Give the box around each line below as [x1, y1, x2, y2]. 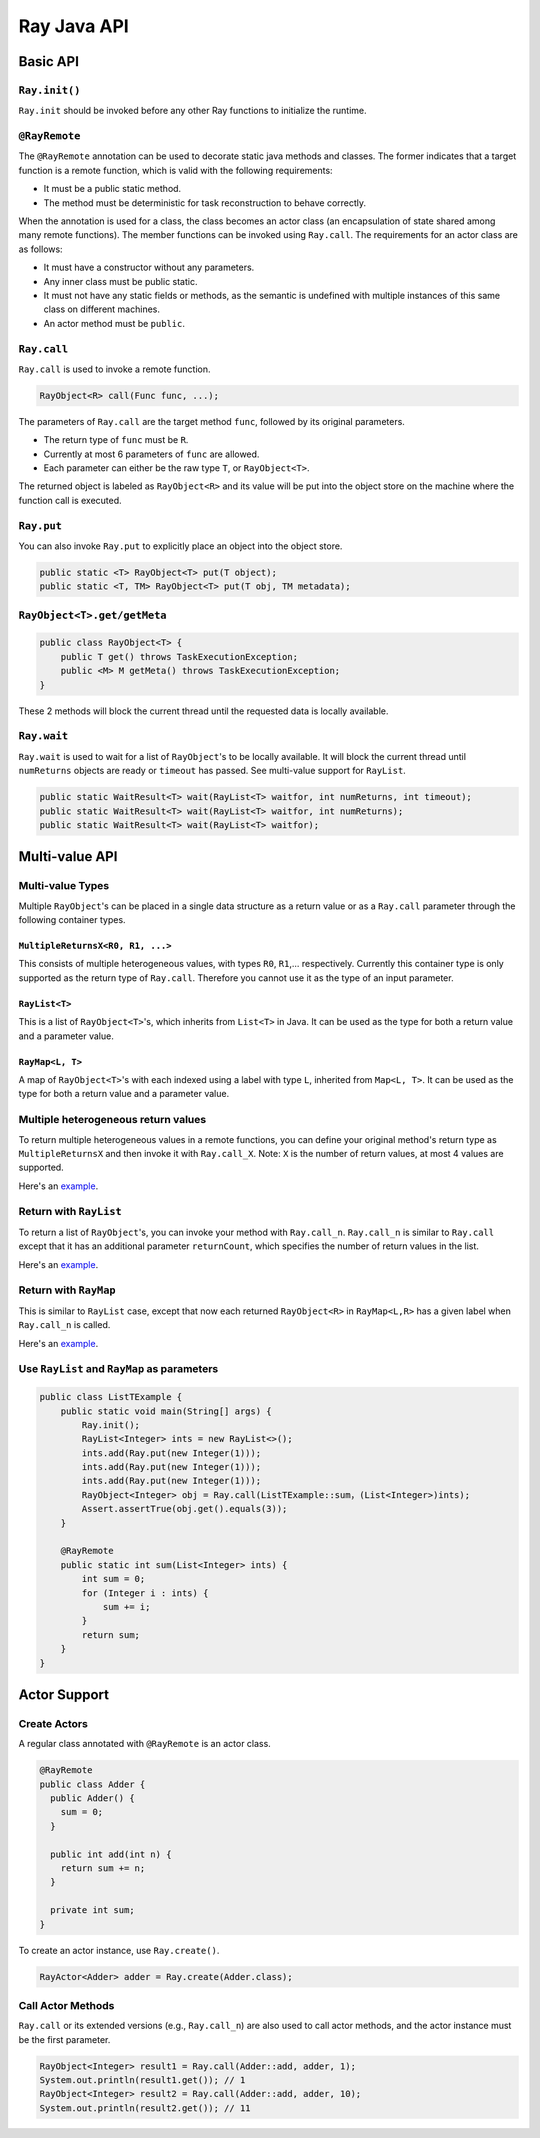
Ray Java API [18, 15, 129, 37]
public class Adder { [39, 1778, 146, 1790]
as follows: [18, 243, 64, 255]
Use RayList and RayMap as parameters [18, 1362, 219, 1376]
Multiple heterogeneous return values [18, 1113, 207, 1127]
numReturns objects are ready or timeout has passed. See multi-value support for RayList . [18, 765, 407, 777]
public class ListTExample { [39, 1391, 183, 1403]
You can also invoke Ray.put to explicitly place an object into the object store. [18, 540, 343, 552]
